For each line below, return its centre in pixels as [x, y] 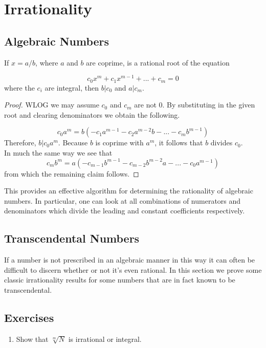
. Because [73, 143]
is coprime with [119, 143]
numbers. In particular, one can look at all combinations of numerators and [123, 200]
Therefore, [20, 143]
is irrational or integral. [105, 339]
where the [19, 87]
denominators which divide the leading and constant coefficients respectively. [125, 211]
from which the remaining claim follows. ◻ [72, 173]
